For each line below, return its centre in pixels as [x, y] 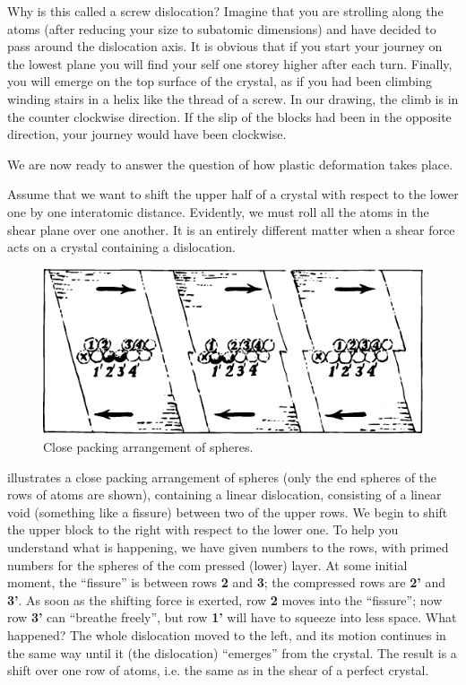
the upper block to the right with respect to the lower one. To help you [203, 529]
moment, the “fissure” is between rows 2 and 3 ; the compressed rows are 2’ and [226, 582]
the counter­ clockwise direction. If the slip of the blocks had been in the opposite [229, 116]
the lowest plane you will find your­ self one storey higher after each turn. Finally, [230, 63]
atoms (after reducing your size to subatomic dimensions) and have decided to [222, 28]
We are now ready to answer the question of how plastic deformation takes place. [230, 164]
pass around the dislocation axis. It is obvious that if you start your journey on [225, 46]
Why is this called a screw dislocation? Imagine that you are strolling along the [225, 11]
